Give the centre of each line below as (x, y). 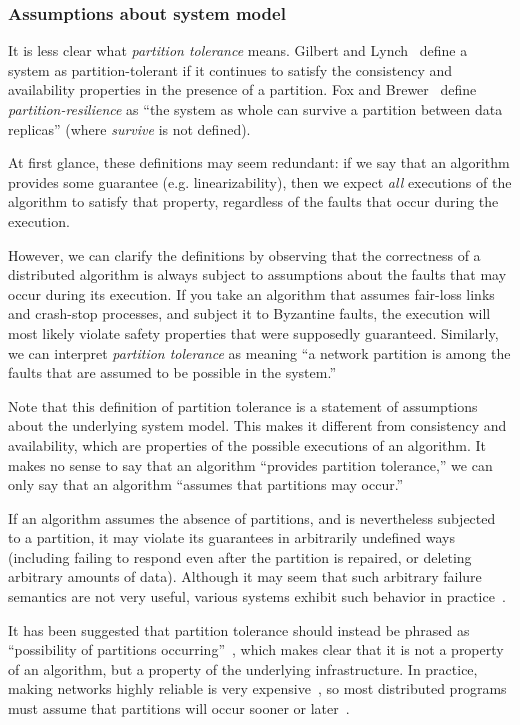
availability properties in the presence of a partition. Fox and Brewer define (242, 89)
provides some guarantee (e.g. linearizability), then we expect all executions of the (260, 181)
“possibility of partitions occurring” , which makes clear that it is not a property (256, 649)
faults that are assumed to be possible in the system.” (172, 372)
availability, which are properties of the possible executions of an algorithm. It (247, 444)
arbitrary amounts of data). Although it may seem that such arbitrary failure (245, 576)
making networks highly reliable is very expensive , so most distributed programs (257, 688)
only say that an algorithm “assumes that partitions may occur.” (206, 484)
